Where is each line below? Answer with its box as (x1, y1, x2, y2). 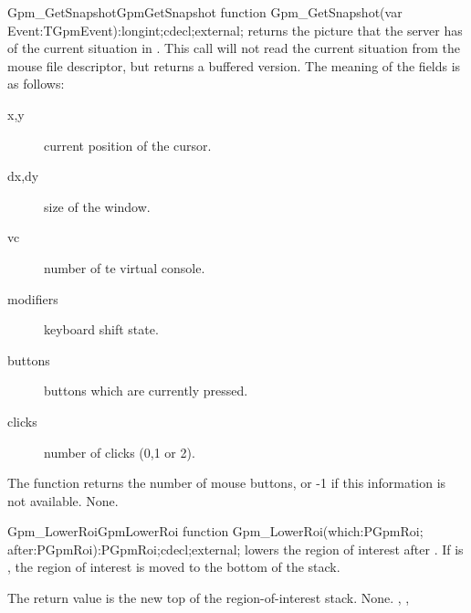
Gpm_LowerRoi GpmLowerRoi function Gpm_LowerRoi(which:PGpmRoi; (7, 522, 424, 541)
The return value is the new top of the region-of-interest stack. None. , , (7, 588, 410, 608)
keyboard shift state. (44, 320, 159, 339)
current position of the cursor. (44, 135, 212, 154)
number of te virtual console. (44, 258, 205, 277)
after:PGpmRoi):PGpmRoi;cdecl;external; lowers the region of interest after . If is (7, 539, 464, 558)
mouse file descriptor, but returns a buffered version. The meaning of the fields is (7, 56, 461, 75)
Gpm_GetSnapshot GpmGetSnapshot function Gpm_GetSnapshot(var (7, 3, 403, 21)
